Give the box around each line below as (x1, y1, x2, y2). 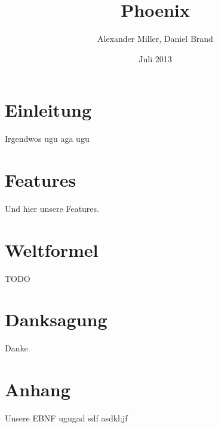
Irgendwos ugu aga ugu (5, 132, 90, 145)
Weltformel (5, 237, 99, 262)
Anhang (5, 377, 70, 402)
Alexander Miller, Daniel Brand (97, 32, 213, 45)
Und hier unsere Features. (5, 202, 99, 214)
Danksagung (5, 307, 108, 332)
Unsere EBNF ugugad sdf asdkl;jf (5, 412, 128, 424)
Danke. (5, 342, 30, 354)
